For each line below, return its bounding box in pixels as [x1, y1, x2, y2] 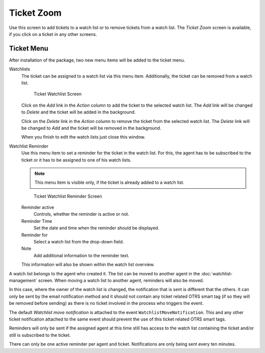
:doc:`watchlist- [201, 270, 233, 276]
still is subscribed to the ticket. [9, 332, 71, 338]
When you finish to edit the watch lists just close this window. [21, 134, 146, 140]
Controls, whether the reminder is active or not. [33, 211, 130, 217]
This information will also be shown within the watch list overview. [21, 262, 155, 267]
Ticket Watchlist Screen [33, 91, 82, 97]
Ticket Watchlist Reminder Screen [33, 193, 103, 199]
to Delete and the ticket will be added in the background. [21, 109, 136, 115]
